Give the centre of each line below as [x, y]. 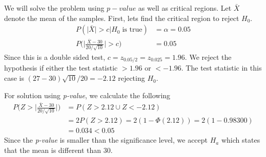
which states [241, 140]
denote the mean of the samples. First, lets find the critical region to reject [122, 18]
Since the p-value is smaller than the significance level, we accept [106, 140]
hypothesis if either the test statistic [61, 68]
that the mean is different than [53, 150]
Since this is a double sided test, [55, 57]
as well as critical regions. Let [185, 8]
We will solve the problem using [54, 8]
